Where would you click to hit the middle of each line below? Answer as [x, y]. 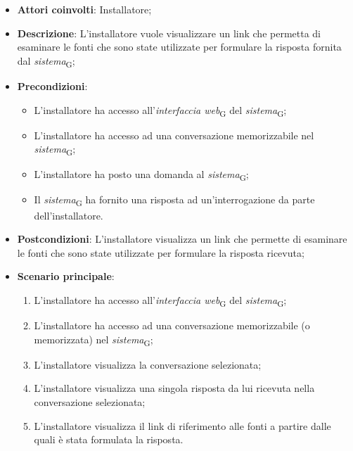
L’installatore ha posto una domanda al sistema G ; [141, 175]
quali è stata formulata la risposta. [109, 439]
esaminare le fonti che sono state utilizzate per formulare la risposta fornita [179, 47]
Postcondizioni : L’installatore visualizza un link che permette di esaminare [182, 239]
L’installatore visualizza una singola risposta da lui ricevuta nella [174, 388]
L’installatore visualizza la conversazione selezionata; [148, 364]
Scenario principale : [66, 276]
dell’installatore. [69, 215]
